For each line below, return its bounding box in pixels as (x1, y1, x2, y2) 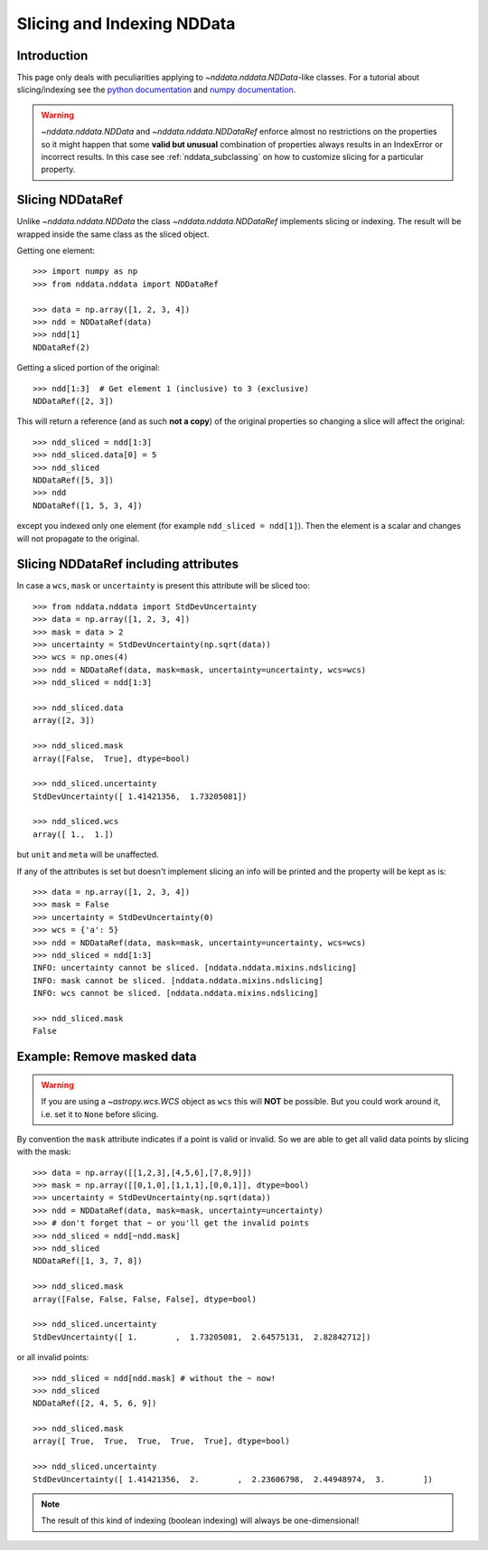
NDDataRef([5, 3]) (33, 474, 115, 485)
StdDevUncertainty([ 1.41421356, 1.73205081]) (33, 791, 248, 802)
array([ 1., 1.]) (33, 829, 115, 840)
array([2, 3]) (33, 715, 95, 726)
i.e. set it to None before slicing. (41, 1108, 159, 1120)
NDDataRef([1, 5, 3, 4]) (33, 500, 143, 511)
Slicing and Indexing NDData (16, 14, 236, 33)
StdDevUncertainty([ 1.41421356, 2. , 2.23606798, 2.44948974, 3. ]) (33, 1474, 434, 1484)
